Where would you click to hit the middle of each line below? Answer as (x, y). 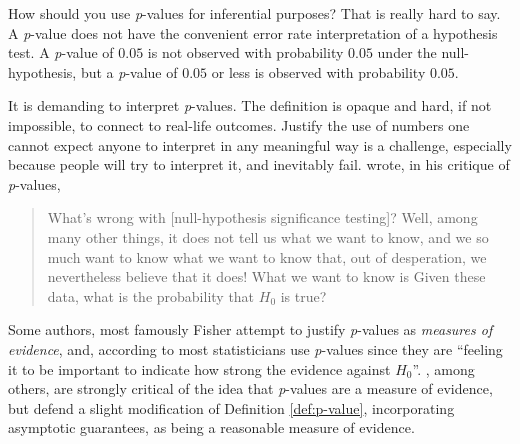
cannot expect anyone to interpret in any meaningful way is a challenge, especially (260, 144)
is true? (303, 295)
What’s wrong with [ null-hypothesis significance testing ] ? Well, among (262, 217)
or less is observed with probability (318, 71)
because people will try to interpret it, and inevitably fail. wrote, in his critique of (259, 164)
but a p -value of (129, 71)
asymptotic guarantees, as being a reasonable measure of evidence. (211, 427)
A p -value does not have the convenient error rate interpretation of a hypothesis (253, 32)
